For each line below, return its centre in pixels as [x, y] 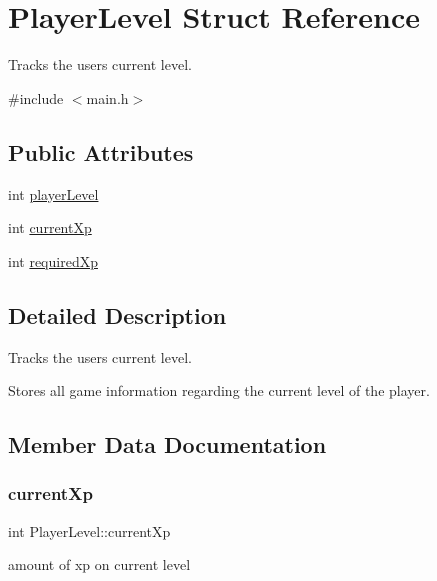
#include [36, 97]
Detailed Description [117, 314]
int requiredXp [53, 260]
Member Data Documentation [167, 444]
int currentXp [50, 227]
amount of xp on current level [99, 564]
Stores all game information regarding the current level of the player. [219, 390]
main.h [107, 97]
